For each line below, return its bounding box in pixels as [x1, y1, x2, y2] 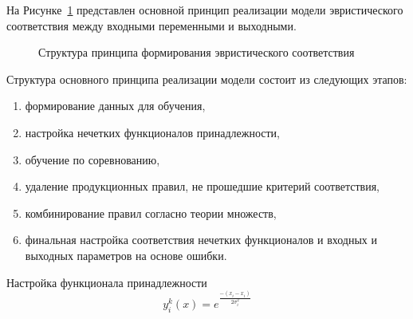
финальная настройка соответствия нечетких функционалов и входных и [25, 231, 378, 248]
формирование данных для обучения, [25, 97, 206, 114]
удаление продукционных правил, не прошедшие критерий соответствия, [25, 178, 380, 195]
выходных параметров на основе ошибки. [25, 246, 227, 263]
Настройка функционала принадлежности [6, 274, 207, 290]
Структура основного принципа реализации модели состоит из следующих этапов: [6, 70, 407, 87]
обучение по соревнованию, [25, 151, 160, 167]
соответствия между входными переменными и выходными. [6, 17, 297, 33]
